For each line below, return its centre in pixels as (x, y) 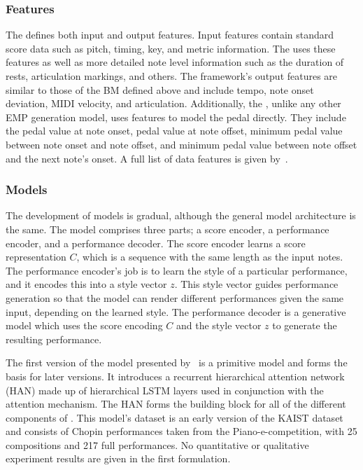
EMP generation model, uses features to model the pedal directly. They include (176, 117)
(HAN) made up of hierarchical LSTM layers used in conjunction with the (165, 390)
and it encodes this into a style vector (86, 284)
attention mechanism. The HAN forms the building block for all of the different (176, 404)
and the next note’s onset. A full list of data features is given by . (147, 158)
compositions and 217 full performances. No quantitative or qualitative (157, 444)
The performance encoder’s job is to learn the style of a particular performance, (177, 270)
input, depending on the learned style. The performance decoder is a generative (176, 311)
